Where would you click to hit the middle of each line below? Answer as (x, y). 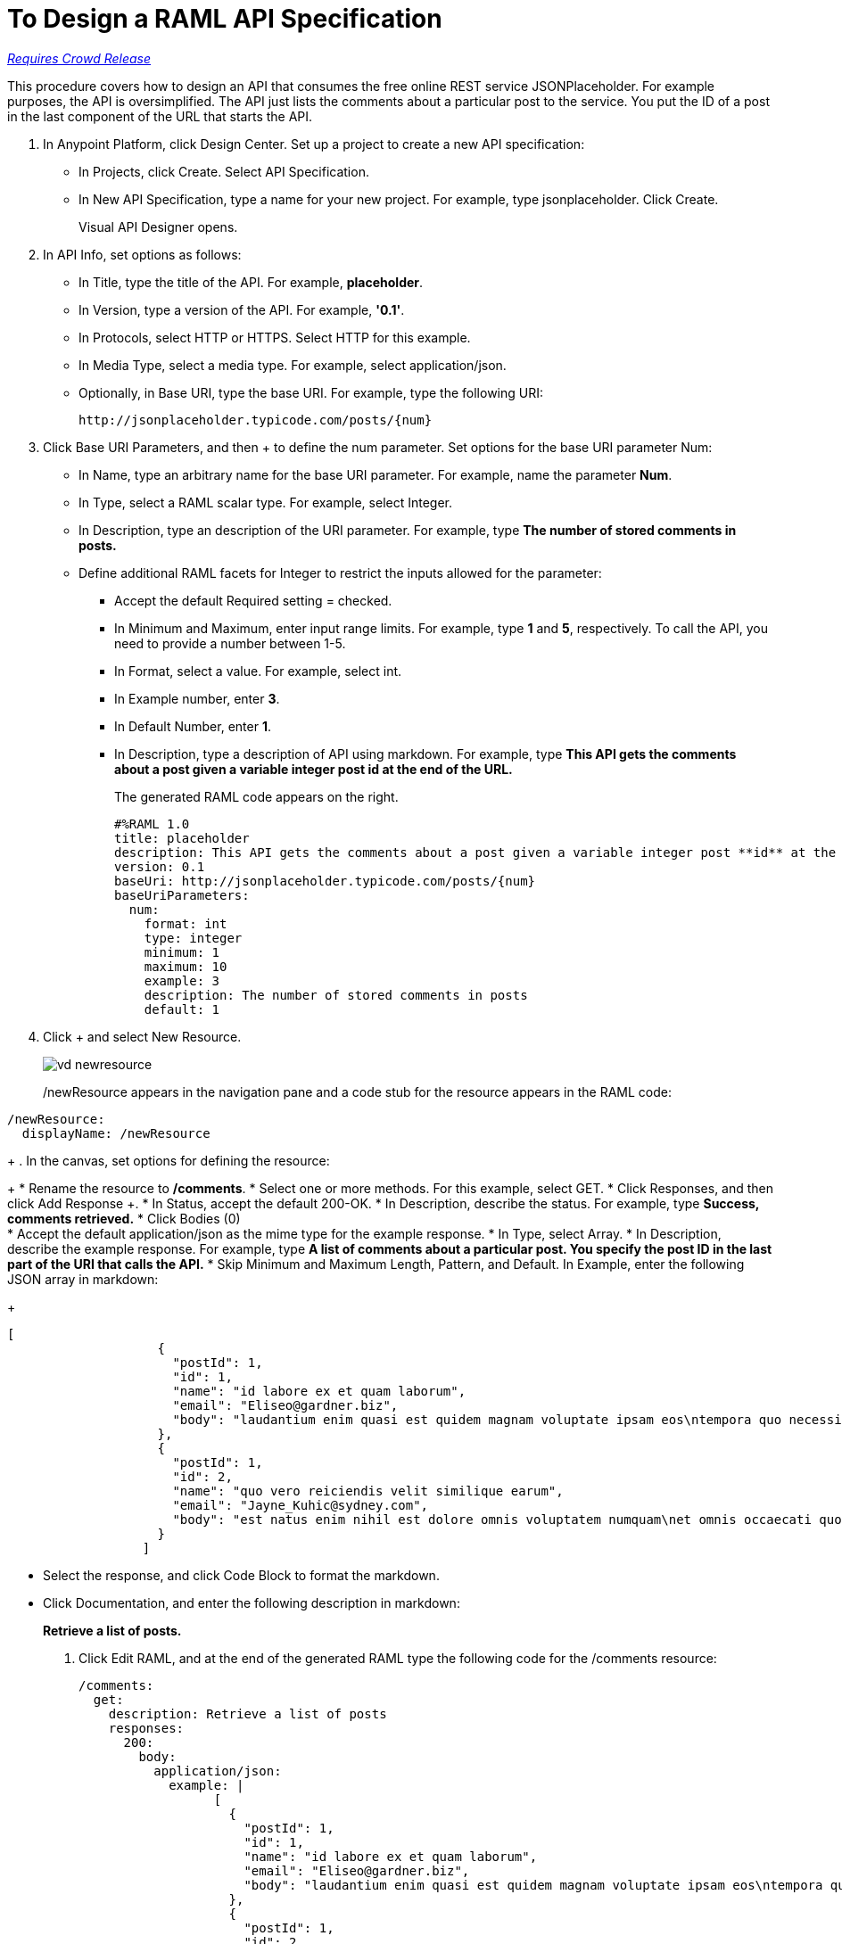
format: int (186, 923)
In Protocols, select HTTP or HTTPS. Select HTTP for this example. (275, 337)
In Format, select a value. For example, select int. (258, 671)
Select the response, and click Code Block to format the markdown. (241, 1575)
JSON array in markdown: (83, 1279)
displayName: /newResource (116, 1133)
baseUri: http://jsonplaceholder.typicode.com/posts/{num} (325, 881)
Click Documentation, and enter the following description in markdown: (252, 1602)
